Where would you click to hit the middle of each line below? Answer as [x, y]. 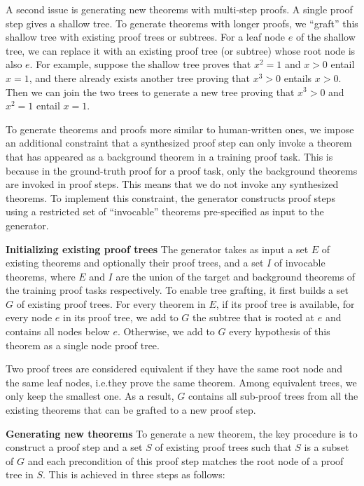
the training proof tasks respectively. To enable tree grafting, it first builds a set [177, 290]
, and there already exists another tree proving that [140, 77]
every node [29, 317]
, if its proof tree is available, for [285, 303]
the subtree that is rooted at [254, 317]
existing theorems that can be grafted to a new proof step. [131, 410]
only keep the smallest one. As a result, [90, 396]
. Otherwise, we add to [166, 331]
